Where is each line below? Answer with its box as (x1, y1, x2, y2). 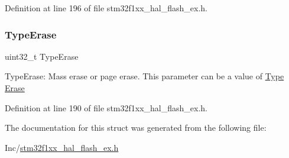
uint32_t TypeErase (5, 50, 79, 62)
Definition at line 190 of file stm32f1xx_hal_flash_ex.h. (5, 101, 207, 114)
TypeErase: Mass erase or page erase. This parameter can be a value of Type (5, 70, 284, 82)
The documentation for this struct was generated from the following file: (5, 121, 267, 134)
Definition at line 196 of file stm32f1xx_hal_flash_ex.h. (5, 2, 207, 14)
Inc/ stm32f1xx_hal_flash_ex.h (5, 141, 119, 153)
